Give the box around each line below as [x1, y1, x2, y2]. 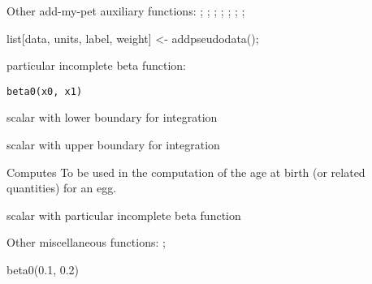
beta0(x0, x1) [6, 85, 83, 97]
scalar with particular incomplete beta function [6, 206, 241, 223]
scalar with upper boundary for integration [6, 136, 220, 153]
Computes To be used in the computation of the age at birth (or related [6, 163, 366, 180]
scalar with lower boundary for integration [6, 109, 218, 126]
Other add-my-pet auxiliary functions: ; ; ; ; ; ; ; [6, 2, 245, 19]
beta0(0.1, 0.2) [6, 261, 80, 278]
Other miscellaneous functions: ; [6, 234, 166, 251]
